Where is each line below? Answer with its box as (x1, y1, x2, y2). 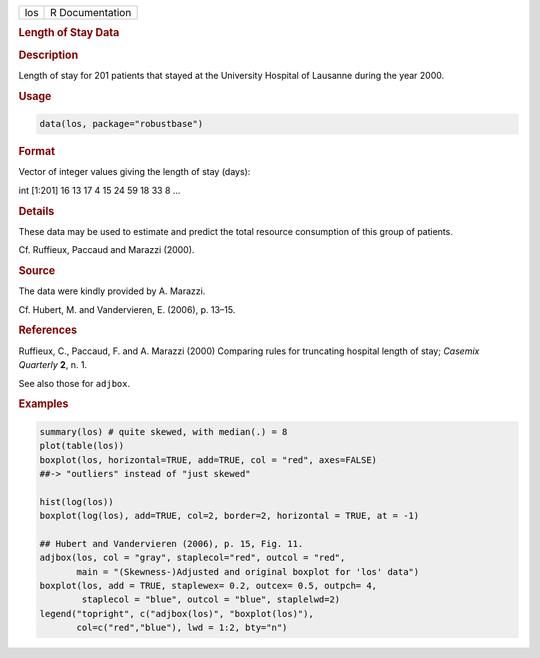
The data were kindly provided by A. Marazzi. (18, 285, 206, 297)
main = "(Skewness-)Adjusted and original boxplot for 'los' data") (76, 566, 420, 577)
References (18, 323, 78, 337)
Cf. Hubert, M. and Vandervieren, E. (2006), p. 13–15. (18, 303, 236, 315)
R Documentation (50, 6, 132, 19)
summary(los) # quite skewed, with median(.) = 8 (39, 426, 288, 437)
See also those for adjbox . (18, 377, 130, 389)
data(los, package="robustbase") (39, 118, 204, 130)
